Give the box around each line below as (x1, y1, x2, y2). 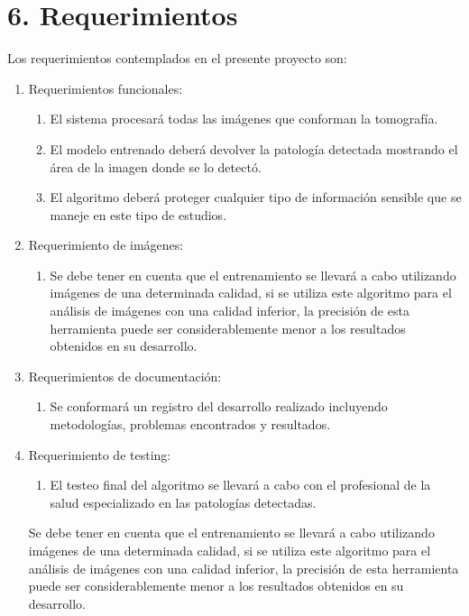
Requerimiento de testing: (28, 445, 171, 464)
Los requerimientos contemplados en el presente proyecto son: (7, 49, 347, 68)
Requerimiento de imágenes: (28, 235, 184, 254)
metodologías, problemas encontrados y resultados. (50, 415, 331, 434)
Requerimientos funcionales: (28, 78, 183, 97)
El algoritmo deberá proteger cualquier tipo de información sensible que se (50, 188, 462, 207)
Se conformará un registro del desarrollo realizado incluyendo (50, 397, 388, 416)
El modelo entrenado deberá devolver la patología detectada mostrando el (50, 139, 458, 158)
